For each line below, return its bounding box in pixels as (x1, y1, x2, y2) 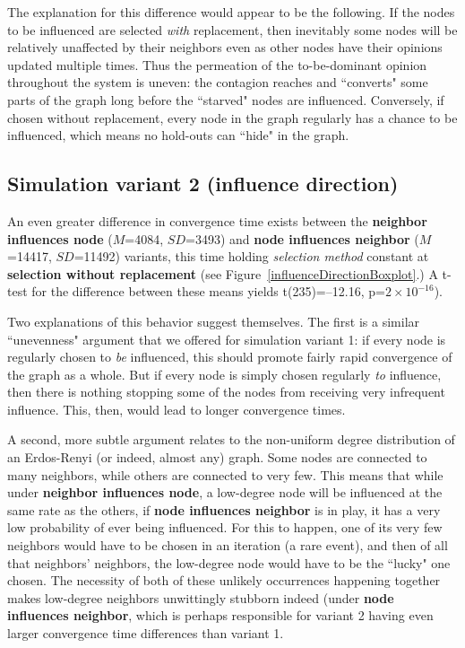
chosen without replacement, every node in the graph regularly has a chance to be (7, 108, 458, 127)
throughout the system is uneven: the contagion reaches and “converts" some (7, 73, 428, 92)
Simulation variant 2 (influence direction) (7, 170, 399, 197)
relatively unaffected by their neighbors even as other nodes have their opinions (7, 38, 443, 57)
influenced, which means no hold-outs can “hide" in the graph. (7, 126, 349, 144)
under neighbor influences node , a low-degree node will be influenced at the (7, 483, 443, 502)
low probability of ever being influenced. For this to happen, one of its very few (7, 518, 443, 537)
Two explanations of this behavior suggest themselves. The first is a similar (7, 311, 420, 330)
